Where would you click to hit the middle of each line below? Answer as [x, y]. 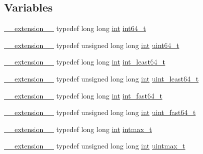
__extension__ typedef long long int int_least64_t [85, 62]
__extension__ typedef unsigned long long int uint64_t [92, 45]
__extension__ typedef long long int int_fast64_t [83, 95]
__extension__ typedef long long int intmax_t [78, 129]
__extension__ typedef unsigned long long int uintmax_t [95, 146]
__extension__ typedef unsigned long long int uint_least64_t [101, 78]
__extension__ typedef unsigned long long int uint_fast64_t [100, 112]
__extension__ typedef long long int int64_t [75, 28]
